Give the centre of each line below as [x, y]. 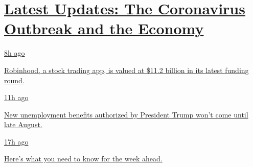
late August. [23, 124]
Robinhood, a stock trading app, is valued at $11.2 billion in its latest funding [126, 70]
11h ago [16, 97]
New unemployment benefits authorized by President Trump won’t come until [126, 114]
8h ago [15, 53]
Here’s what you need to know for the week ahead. [83, 159]
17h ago [16, 141]
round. [14, 80]
